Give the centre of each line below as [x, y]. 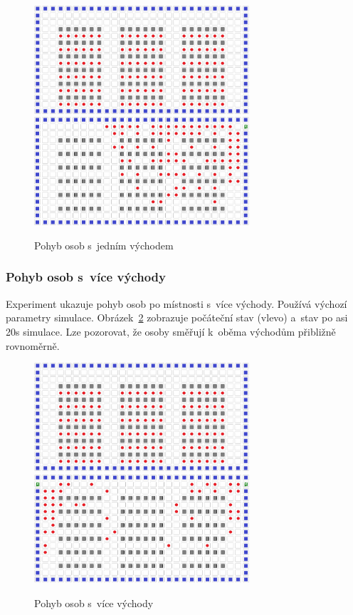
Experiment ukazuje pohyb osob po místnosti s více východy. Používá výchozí [176, 303]
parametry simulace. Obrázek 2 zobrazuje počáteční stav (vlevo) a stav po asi [177, 317]
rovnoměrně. [33, 345]
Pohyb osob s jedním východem [104, 245]
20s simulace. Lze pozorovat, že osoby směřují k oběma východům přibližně [171, 331]
